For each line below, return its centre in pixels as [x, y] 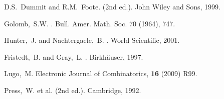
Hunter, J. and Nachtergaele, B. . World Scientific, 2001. [92, 40]
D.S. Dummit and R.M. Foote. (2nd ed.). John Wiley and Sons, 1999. [113, 6]
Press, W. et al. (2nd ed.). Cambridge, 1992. [73, 90]
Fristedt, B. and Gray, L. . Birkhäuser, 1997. [74, 56]
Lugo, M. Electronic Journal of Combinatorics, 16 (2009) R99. [101, 73]
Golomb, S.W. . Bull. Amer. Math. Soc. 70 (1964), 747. [90, 23]
